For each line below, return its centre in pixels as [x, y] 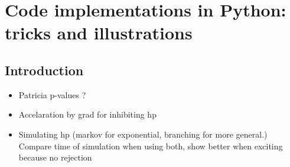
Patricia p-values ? [52, 94]
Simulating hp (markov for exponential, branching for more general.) [143, 134]
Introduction [44, 70]
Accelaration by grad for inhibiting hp [87, 114]
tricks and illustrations [99, 33]
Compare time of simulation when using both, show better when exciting [151, 146]
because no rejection [55, 157]
